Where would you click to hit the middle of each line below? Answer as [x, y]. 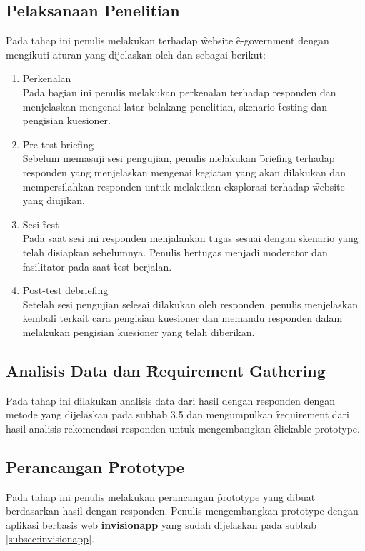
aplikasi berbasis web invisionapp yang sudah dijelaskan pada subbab [161, 524]
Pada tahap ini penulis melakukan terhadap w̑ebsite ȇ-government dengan [167, 40]
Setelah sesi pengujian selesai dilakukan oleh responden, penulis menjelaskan [190, 304]
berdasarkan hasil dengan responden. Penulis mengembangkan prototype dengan [182, 511]
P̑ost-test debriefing [65, 290]
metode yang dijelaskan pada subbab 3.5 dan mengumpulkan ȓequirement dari [177, 414]
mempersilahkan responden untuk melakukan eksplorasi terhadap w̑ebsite [184, 186]
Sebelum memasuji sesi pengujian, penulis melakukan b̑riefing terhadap [179, 158]
